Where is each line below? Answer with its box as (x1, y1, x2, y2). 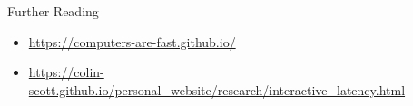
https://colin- (28, 63, 104, 82)
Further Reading (7, 2, 99, 20)
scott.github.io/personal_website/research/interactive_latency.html (28, 80, 406, 99)
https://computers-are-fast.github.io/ (28, 32, 236, 51)
